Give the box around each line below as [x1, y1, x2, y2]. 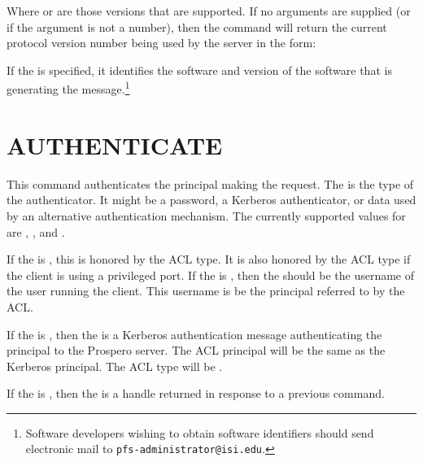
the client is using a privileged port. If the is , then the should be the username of [7, 266, 415, 283]
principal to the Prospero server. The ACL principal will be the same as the [7, 342, 386, 359]
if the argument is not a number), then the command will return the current [7, 18, 387, 35]
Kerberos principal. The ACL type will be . [7, 357, 223, 374]
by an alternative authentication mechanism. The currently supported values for [7, 207, 406, 224]
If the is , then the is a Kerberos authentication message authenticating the [7, 325, 382, 342]
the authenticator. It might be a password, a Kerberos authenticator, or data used [7, 191, 416, 208]
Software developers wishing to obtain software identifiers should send [25, 424, 374, 441]
